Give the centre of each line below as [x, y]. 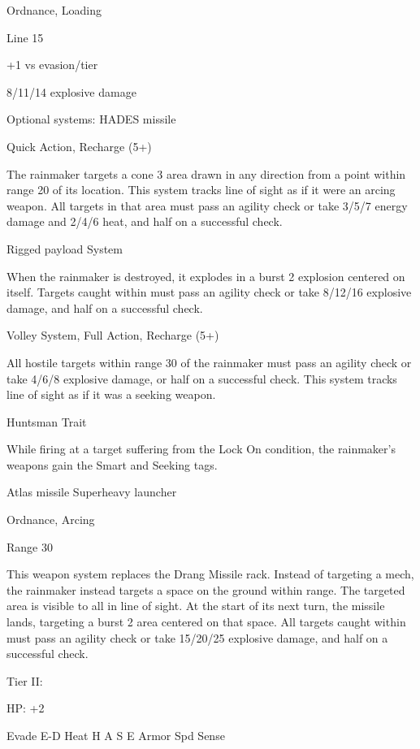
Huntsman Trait [47, 421]
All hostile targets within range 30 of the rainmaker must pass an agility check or [209, 362]
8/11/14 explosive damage [71, 91]
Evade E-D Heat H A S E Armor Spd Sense [116, 735]
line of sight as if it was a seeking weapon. [111, 394]
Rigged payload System [65, 248]
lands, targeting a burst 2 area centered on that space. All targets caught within [206, 622]
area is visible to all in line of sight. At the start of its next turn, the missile [196, 606]
